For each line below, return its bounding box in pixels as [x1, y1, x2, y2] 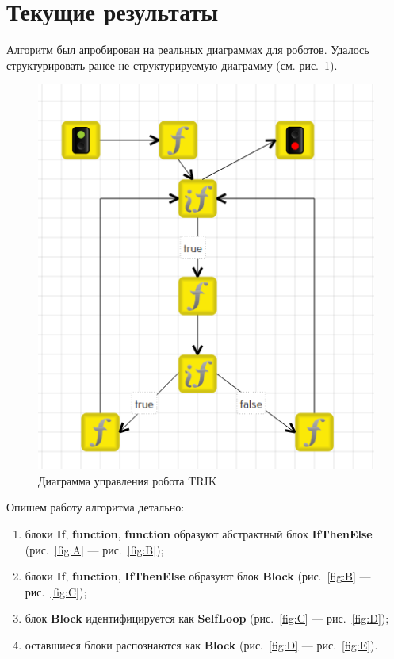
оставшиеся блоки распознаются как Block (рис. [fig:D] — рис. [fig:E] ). [25, 636, 378, 653]
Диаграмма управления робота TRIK [38, 472, 217, 489]
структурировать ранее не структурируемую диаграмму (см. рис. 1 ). [6, 56, 338, 73]
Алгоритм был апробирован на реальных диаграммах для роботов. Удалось [6, 41, 369, 58]
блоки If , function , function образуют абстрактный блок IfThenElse [25, 525, 373, 542]
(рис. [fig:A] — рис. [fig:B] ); [25, 541, 164, 557]
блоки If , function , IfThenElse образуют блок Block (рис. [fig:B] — [25, 568, 371, 584]
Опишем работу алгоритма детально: [6, 499, 185, 515]
